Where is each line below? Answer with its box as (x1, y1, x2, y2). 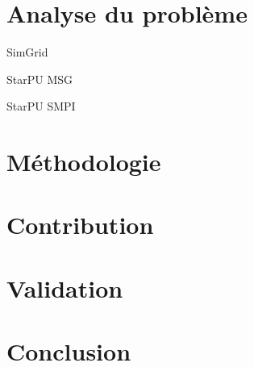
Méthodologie (6, 145, 161, 178)
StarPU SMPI (6, 98, 76, 115)
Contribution (6, 208, 154, 241)
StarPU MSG (6, 70, 73, 87)
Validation (6, 271, 123, 304)
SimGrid (6, 44, 48, 60)
